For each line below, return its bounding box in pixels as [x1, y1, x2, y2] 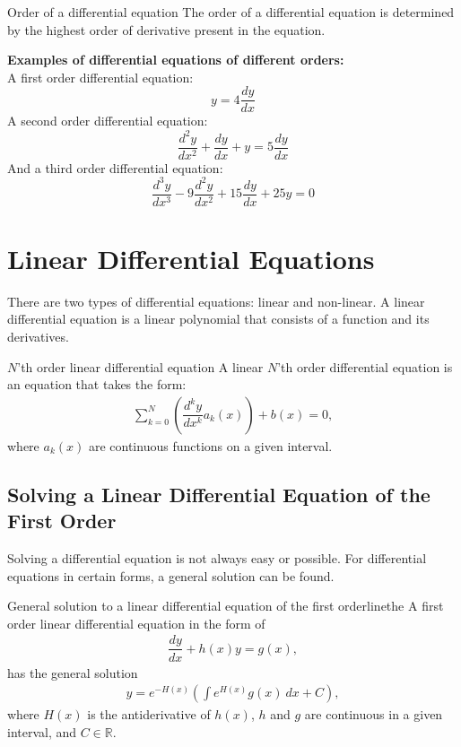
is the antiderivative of [87, 705, 211, 724]
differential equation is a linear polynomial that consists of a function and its [7, 309, 430, 328]
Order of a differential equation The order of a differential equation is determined [7, 3, 455, 21]
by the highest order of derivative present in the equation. [7, 20, 326, 39]
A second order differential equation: [7, 111, 208, 130]
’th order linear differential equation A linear [17, 357, 264, 376]
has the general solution [7, 663, 138, 682]
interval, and [7, 722, 77, 741]
